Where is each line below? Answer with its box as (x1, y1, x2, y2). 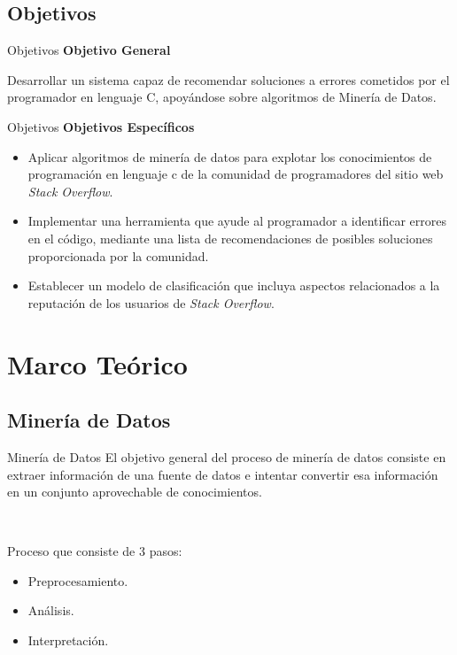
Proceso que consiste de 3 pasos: (7, 542, 182, 560)
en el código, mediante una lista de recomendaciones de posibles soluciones (27, 228, 433, 247)
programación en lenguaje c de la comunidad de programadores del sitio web (27, 165, 444, 183)
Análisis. (27, 601, 74, 620)
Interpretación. (27, 631, 109, 650)
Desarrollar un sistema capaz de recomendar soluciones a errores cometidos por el (7, 70, 450, 89)
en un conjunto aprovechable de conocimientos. (7, 482, 262, 501)
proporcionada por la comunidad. (27, 246, 209, 265)
